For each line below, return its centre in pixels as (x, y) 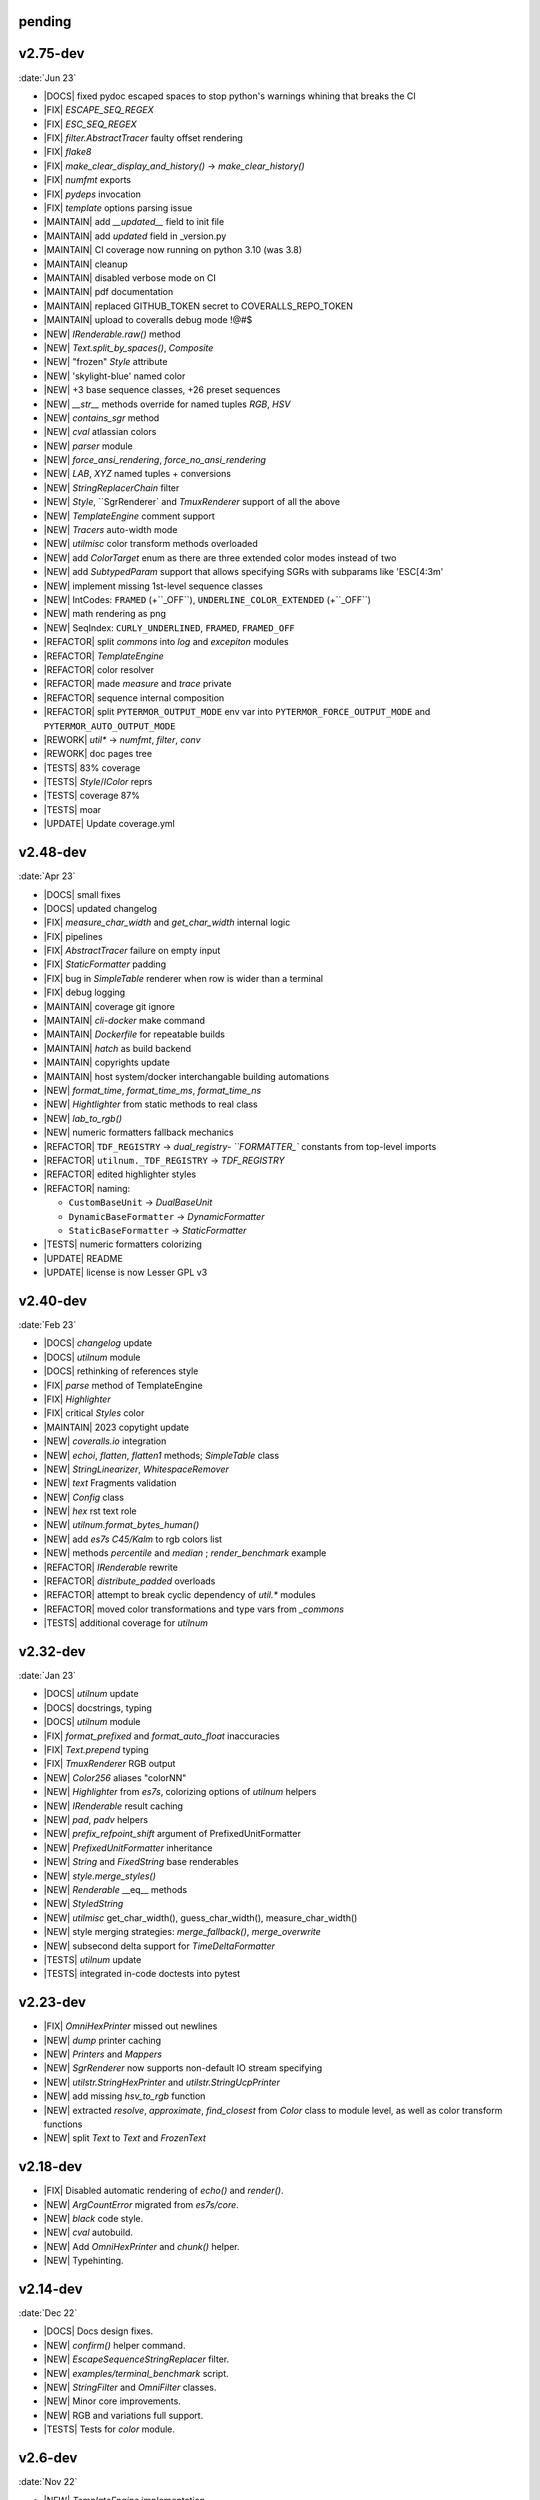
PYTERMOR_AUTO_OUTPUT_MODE (109, 726)
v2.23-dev (52, 2002)
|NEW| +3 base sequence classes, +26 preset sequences (162, 390)
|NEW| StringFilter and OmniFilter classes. (130, 2387)
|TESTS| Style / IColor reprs (98, 782)
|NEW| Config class (84, 1497)
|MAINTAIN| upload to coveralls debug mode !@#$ (148, 320)
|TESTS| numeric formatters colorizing (122, 1244)
